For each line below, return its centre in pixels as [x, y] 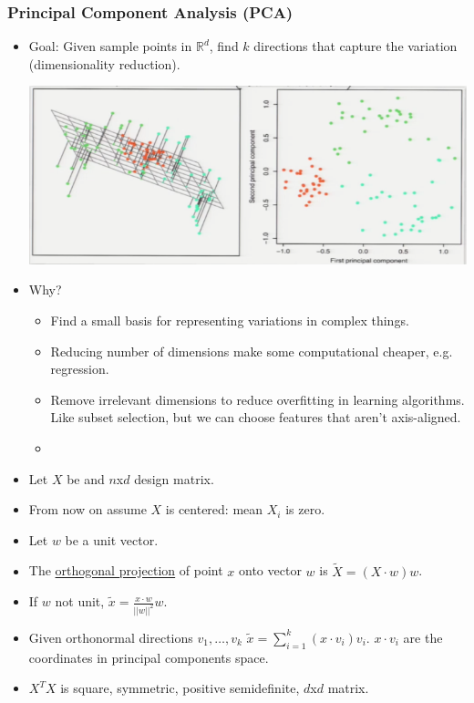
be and [86, 478]
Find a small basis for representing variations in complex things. [230, 320]
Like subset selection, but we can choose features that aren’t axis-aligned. [256, 417]
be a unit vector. [112, 539]
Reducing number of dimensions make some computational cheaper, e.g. [252, 351]
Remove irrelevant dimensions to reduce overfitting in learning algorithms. [258, 399]
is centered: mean [214, 509]
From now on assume [88, 509]
